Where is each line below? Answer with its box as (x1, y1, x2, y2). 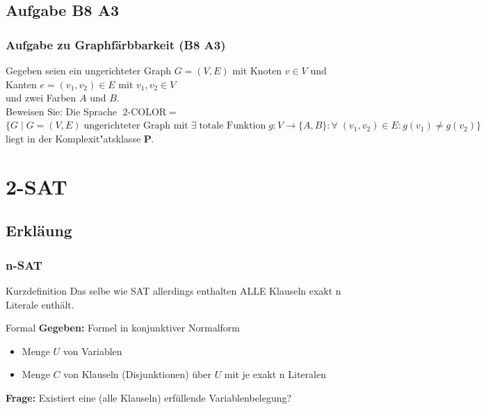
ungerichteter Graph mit (83, 121, 188, 131)
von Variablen (63, 343, 122, 358)
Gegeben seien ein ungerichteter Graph (6, 63, 171, 77)
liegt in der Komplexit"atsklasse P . (6, 131, 154, 145)
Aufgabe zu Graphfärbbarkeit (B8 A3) (6, 35, 226, 53)
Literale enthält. (6, 297, 74, 311)
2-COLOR (122, 107, 167, 117)
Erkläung (6, 220, 72, 241)
